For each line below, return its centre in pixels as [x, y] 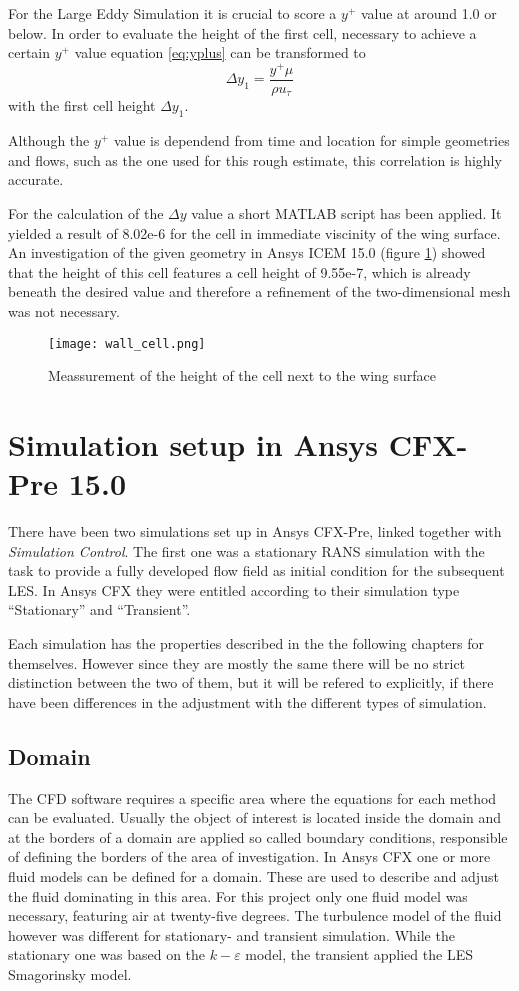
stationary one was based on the [107, 954]
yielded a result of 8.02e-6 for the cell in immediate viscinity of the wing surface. [254, 232]
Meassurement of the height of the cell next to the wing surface [242, 375]
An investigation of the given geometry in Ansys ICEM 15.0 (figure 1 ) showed [247, 252]
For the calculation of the [86, 212]
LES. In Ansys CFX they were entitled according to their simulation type [234, 589]
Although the [49, 140]
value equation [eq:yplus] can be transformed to [220, 52]
